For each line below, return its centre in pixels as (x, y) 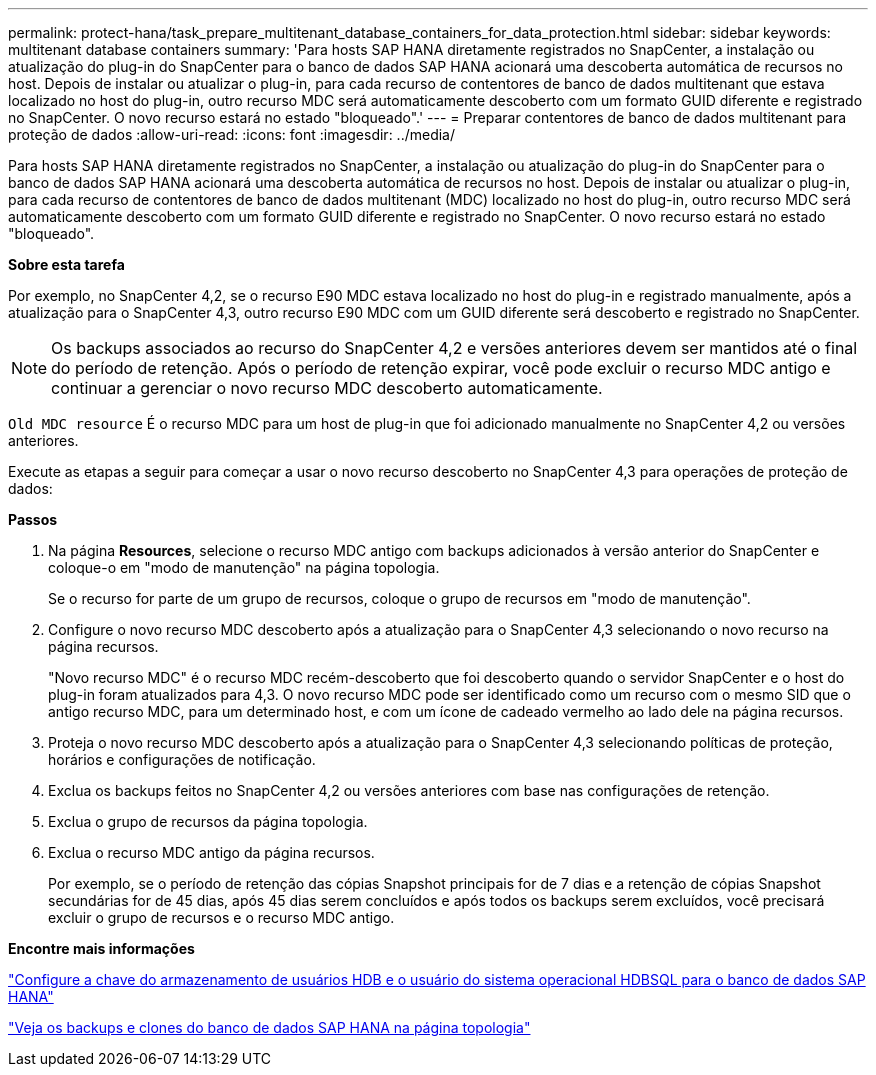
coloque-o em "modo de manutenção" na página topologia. (244, 567)
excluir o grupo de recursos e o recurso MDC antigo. (221, 917)
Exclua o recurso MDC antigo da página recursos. (211, 852)
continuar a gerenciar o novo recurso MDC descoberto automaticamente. (327, 388)
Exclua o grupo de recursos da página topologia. (208, 821)
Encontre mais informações (101, 948)
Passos (33, 519)
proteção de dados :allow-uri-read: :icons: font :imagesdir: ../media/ (232, 134)
